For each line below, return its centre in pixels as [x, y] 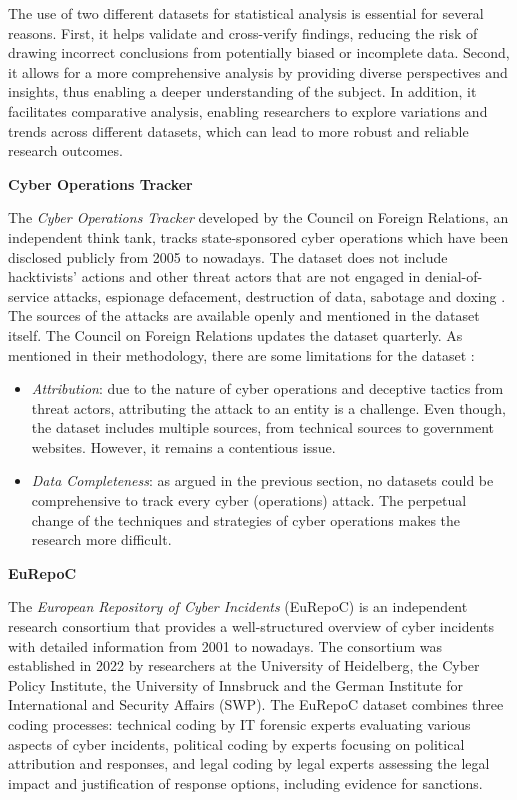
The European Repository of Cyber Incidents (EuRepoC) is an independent [238, 606]
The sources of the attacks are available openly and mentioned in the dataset [244, 315]
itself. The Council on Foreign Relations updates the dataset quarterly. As [235, 334]
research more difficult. [101, 539]
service [28, 295]
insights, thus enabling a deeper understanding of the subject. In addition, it [242, 91]
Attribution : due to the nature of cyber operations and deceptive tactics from [267, 388]
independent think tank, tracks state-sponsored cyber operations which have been [258, 236]
